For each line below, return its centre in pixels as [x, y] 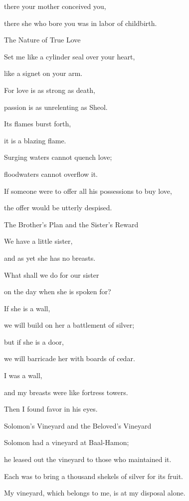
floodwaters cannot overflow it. [51, 174]
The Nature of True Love [42, 40]
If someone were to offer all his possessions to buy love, [88, 191]
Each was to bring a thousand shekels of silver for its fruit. [94, 476]
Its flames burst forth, [38, 124]
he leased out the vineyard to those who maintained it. [88, 459]
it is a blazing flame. [35, 140]
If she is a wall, [27, 308]
